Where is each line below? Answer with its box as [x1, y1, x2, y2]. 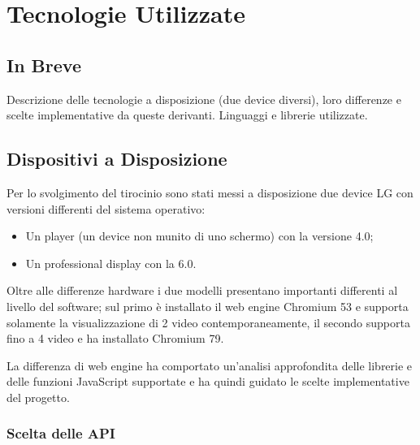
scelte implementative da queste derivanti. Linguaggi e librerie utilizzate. [6, 106, 368, 123]
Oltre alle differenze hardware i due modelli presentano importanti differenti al [6, 282, 398, 299]
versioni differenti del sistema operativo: [6, 200, 206, 217]
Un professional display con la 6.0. [25, 254, 197, 271]
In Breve [6, 52, 81, 77]
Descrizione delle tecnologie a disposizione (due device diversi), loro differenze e [6, 90, 401, 107]
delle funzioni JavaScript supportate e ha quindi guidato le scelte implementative [6, 373, 409, 390]
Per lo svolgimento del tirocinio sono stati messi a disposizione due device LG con [6, 184, 414, 201]
